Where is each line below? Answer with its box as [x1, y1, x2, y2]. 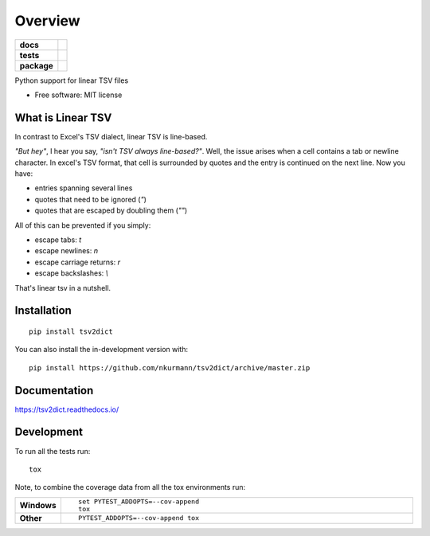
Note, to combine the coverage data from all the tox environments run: [14, 483, 246, 492]
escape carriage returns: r [34, 257, 121, 267]
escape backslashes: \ [34, 268, 109, 278]
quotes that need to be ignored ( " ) [34, 194, 147, 204]
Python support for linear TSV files [14, 76, 129, 85]
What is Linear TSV [14, 111, 112, 124]
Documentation [14, 383, 94, 397]
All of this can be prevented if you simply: [14, 220, 151, 230]
